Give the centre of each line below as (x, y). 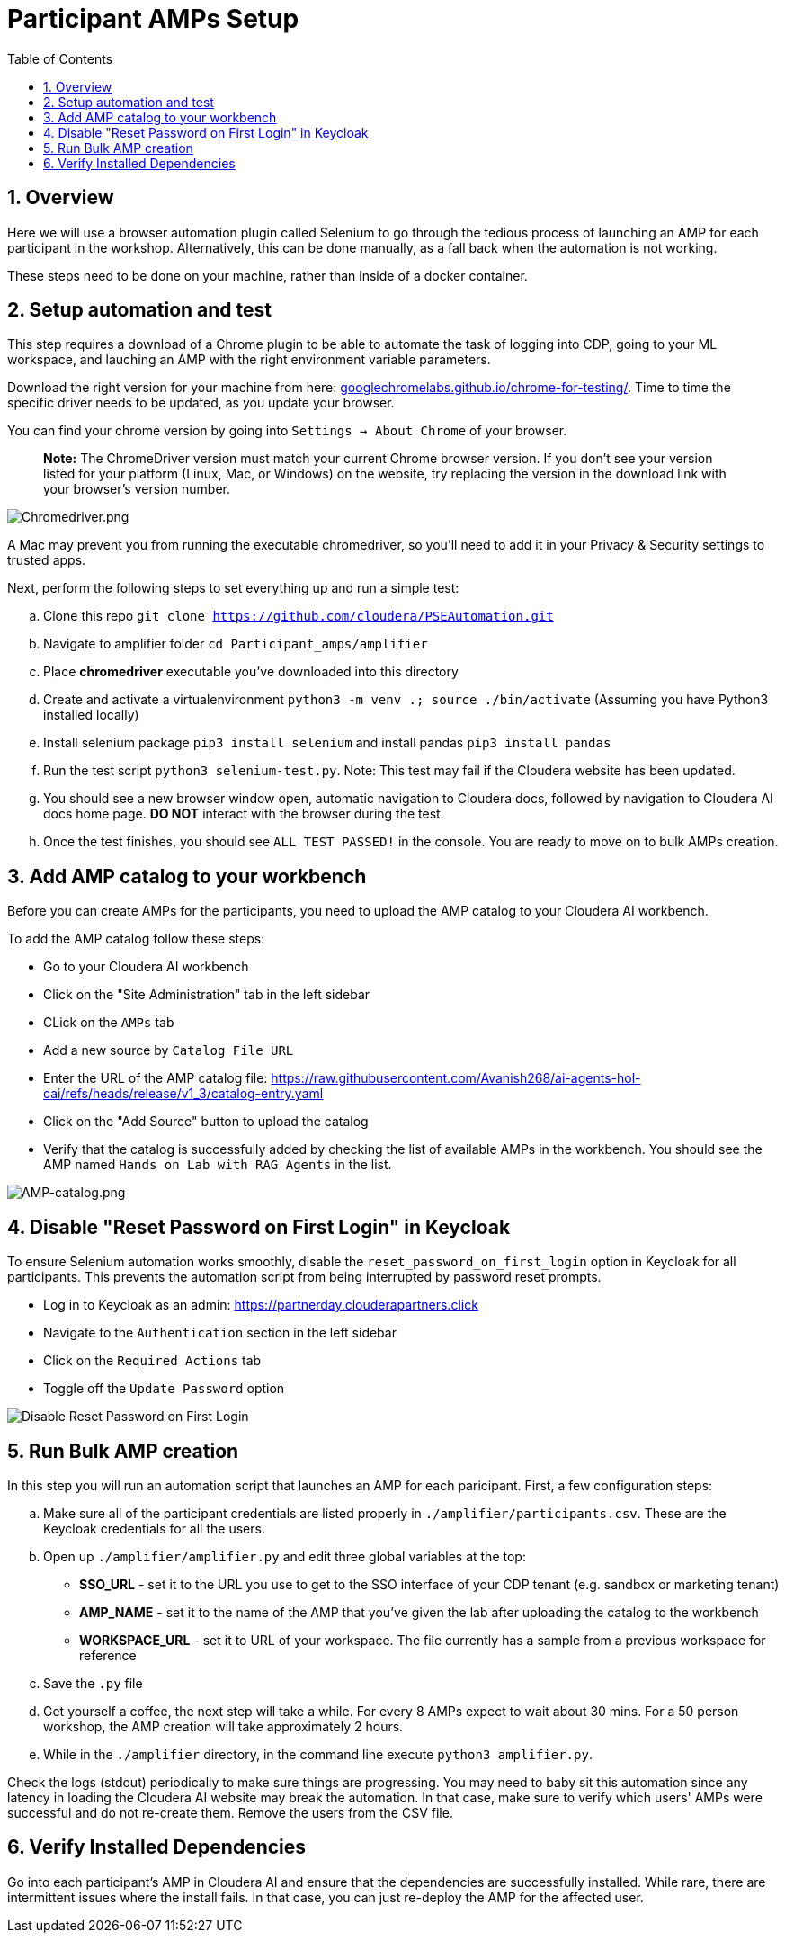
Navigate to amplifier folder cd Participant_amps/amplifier (236, 644)
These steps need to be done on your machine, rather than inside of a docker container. (268, 275)
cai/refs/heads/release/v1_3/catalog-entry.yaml (183, 1094)
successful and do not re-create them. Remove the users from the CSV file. (230, 1812)
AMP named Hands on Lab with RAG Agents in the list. (218, 1165)
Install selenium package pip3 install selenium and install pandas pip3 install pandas (327, 743)
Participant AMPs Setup (153, 19)
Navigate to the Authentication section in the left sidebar (220, 1333)
